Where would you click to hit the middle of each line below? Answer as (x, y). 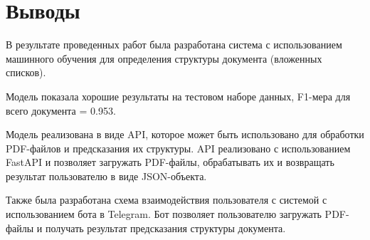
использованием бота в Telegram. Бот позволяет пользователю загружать (164, 214)
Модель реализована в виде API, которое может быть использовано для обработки (185, 134)
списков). (26, 72)
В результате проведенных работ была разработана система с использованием (174, 45)
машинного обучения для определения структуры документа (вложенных (164, 58)
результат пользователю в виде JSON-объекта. (106, 176)
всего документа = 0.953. (61, 110)
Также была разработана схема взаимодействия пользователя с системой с (166, 200)
